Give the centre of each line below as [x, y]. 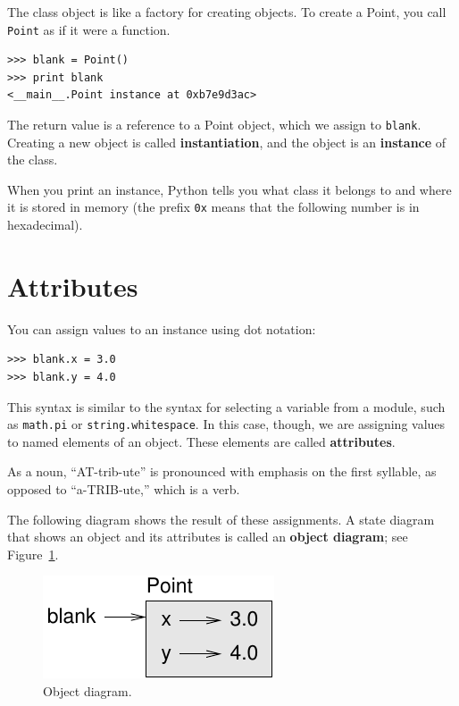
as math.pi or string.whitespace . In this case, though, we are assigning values [226, 424]
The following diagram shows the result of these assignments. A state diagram [221, 519]
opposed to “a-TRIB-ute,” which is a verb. [124, 489]
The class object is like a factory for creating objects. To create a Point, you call [227, 12]
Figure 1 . [33, 554]
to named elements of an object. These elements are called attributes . [201, 441]
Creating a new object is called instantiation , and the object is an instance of [227, 142]
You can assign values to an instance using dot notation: [162, 328]
